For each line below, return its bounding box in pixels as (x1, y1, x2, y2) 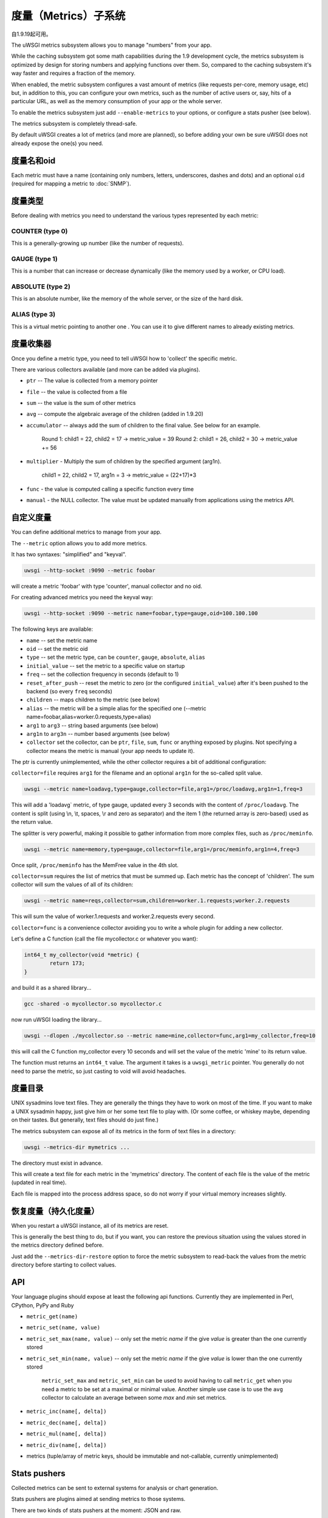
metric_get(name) (26, 1313, 78, 1320)
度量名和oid (11, 155, 56, 166)
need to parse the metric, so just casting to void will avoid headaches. (11, 1067, 186, 1075)
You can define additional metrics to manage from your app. (11, 528, 162, 536)
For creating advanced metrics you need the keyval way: (11, 594, 153, 601)
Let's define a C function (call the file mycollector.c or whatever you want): (11, 935, 199, 942)
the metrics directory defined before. (11, 1242, 104, 1249)
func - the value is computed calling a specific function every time (26, 485, 194, 492)
